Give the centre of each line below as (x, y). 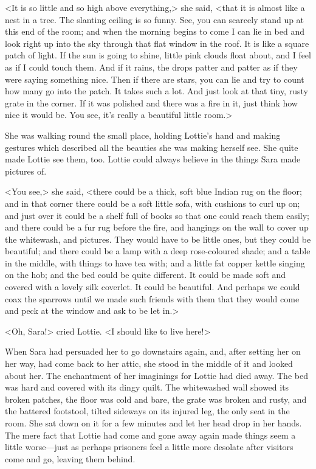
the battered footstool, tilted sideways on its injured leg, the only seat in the (147, 411)
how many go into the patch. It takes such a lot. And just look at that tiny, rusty (156, 91)
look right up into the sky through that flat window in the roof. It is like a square (157, 43)
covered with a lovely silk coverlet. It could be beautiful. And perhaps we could (153, 287)
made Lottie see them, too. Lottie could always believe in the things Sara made (153, 159)
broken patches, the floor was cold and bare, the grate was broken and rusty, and (156, 399)
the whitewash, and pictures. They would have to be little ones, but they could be (158, 239)
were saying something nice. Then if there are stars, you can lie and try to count (155, 79)
